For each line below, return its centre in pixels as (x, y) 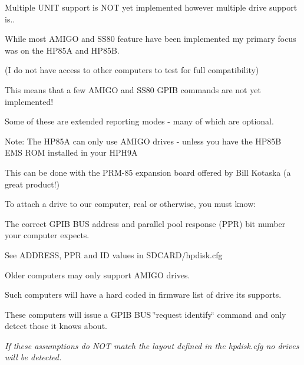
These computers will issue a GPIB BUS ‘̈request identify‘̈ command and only (146, 314)
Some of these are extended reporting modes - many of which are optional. (139, 121)
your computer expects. (47, 235)
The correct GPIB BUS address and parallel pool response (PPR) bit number (145, 223)
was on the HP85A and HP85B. (62, 50)
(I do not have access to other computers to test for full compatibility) (132, 70)
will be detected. (33, 357)
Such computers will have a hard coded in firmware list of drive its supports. (143, 295)
